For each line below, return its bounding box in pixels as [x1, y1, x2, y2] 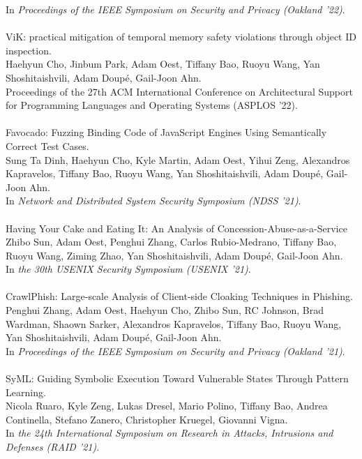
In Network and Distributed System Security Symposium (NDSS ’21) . [6, 193, 301, 208]
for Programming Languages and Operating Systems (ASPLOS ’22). [6, 98, 298, 112]
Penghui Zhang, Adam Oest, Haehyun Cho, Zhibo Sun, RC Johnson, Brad [6, 303, 324, 317]
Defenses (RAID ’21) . [6, 439, 100, 453]
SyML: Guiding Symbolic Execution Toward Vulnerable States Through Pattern [6, 371, 349, 386]
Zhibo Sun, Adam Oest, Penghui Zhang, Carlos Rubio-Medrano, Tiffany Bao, [6, 234, 337, 249]
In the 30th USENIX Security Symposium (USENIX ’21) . [6, 262, 251, 276]
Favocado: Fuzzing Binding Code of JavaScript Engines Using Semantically [6, 125, 327, 140]
